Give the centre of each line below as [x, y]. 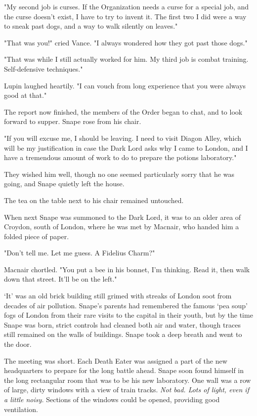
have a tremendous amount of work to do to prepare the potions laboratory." [120, 157]
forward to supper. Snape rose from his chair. [73, 121]
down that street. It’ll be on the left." [61, 279]
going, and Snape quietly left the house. [64, 184]
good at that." [25, 95]
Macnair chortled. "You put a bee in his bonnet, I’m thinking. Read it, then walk [127, 269]
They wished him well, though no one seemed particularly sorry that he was [119, 174]
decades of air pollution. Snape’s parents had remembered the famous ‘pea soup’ [126, 305]
